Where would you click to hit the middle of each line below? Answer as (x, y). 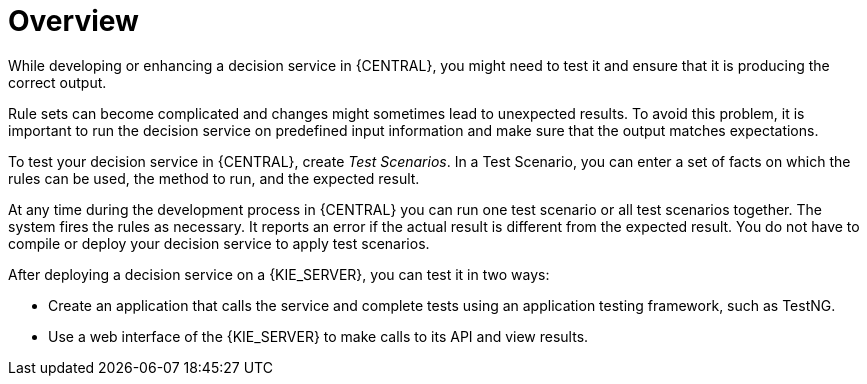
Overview (73, 21)
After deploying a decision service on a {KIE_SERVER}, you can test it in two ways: (279, 274)
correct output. (57, 82)
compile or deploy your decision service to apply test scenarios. (219, 243)
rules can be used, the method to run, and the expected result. (214, 178)
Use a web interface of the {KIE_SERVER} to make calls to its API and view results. (318, 336)
